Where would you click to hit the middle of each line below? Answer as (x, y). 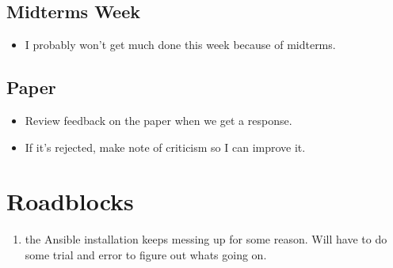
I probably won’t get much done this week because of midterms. (180, 45)
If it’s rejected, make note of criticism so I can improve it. (165, 147)
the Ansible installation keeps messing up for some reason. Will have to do (206, 239)
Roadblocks (70, 201)
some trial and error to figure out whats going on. (146, 254)
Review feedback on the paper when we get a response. (158, 120)
